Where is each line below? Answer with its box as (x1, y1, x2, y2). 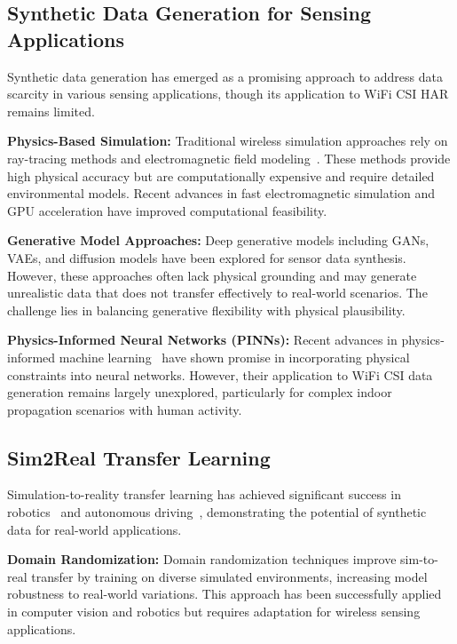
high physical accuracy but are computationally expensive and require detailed (7, 166, 435, 185)
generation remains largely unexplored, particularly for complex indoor (7, 383, 392, 402)
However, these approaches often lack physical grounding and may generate (7, 266, 417, 284)
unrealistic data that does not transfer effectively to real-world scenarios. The (7, 283, 428, 302)
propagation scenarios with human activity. (7, 400, 242, 418)
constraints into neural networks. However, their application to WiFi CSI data (7, 365, 433, 384)
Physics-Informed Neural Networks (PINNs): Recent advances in (7, 330, 398, 349)
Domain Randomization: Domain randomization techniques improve (7, 550, 397, 568)
